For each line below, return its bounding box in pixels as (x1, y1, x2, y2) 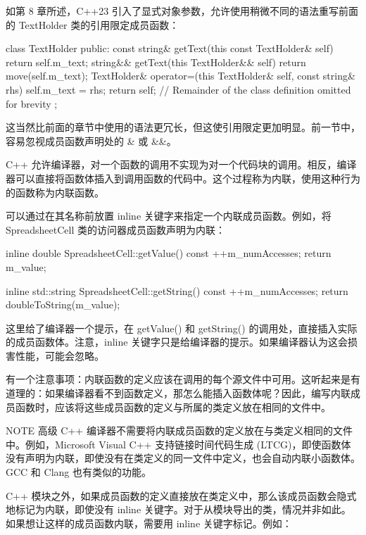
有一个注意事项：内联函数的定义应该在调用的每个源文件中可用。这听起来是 (6, 372, 351, 386)
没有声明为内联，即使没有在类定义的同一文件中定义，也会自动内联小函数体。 (6, 451, 360, 465)
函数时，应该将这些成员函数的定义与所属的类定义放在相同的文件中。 (15, 399, 331, 414)
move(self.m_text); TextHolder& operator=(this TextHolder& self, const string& (6, 68, 355, 83)
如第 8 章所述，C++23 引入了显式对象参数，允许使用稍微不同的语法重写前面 (6, 4, 358, 18)
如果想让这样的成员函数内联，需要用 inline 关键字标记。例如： (6, 515, 292, 530)
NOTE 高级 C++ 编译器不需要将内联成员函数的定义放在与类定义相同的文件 (6, 423, 353, 438)
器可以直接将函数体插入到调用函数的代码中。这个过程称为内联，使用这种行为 (6, 170, 360, 185)
